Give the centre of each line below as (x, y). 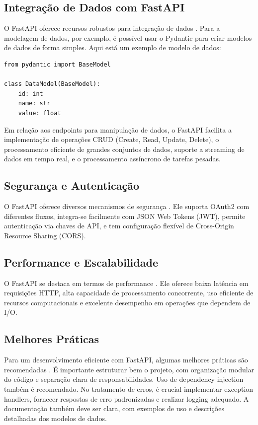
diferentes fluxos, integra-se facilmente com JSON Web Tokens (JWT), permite (125, 216)
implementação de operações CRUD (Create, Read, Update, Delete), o (112, 139)
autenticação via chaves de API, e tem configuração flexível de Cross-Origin (119, 226)
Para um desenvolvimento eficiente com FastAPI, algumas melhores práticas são (126, 360)
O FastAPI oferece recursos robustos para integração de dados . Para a (112, 28)
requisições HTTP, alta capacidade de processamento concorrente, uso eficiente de (129, 293)
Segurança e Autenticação (72, 185)
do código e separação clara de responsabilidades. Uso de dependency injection (124, 379)
